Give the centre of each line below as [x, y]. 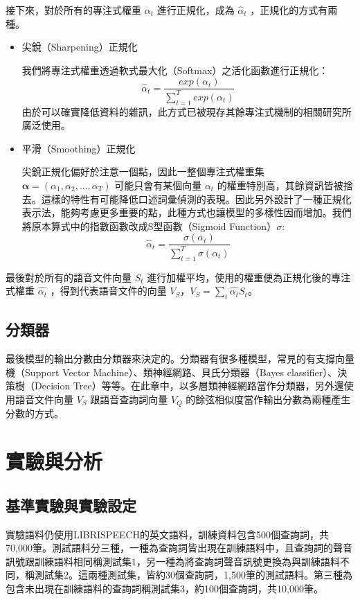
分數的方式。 [35, 413]
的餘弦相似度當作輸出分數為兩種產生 [268, 399]
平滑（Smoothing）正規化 [79, 148]
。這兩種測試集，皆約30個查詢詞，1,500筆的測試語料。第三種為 [210, 575]
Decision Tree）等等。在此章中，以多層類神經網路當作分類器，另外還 [189, 386]
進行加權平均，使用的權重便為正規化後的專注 [249, 277]
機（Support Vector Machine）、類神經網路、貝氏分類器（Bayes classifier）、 [172, 372]
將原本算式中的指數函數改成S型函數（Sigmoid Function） [149, 226]
